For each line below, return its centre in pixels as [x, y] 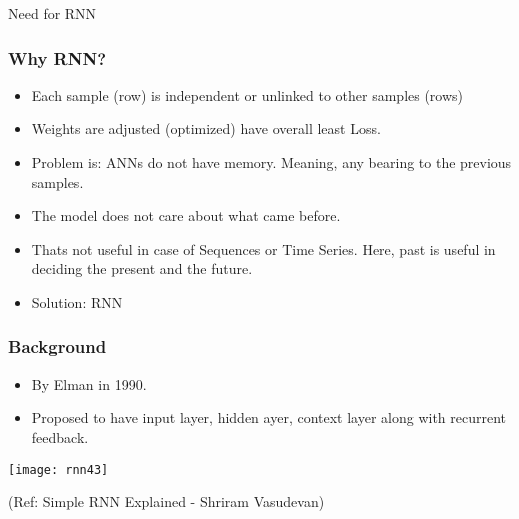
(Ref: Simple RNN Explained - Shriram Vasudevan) [166, 501]
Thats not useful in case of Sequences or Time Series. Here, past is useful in [263, 248]
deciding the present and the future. [142, 268]
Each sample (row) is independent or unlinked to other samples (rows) [247, 94]
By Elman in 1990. [89, 383]
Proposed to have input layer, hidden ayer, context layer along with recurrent [269, 417]
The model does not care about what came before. [186, 215]
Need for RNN [52, 13]
